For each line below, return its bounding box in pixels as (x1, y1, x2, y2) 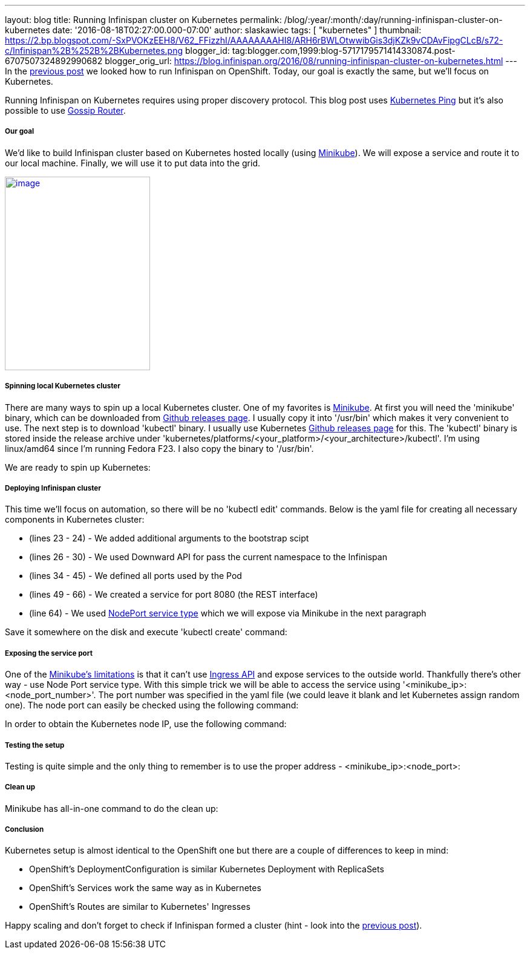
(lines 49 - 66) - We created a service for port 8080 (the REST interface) (29, 589, 318, 600)
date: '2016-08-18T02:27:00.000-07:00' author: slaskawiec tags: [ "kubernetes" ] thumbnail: (52, 25, 422, 35)
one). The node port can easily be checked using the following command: (5, 700, 299, 711)
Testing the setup (5, 740, 65, 750)
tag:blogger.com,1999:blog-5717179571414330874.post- (232, 45, 456, 56)
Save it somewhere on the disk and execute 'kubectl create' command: (5, 627, 287, 638)
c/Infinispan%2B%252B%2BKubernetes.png (5, 45, 183, 56)
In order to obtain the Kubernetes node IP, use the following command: (5, 719, 287, 730)
